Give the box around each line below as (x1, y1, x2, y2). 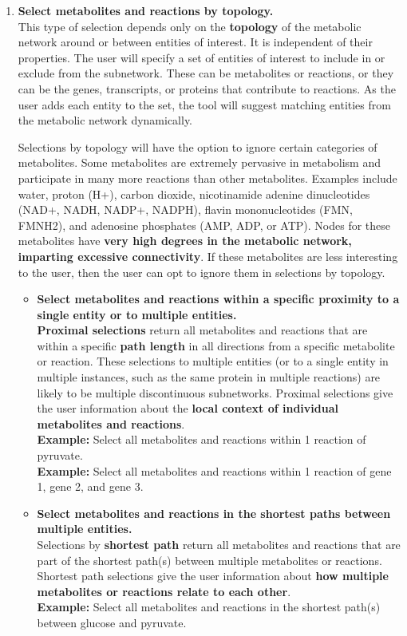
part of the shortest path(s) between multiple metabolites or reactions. (37, 551, 382, 568)
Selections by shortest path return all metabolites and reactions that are (37, 536, 401, 552)
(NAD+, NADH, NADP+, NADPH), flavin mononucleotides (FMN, (18, 201, 353, 218)
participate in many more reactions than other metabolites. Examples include (18, 169, 397, 186)
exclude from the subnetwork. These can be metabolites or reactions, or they (18, 65, 394, 81)
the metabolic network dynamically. (18, 112, 193, 128)
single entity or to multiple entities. (37, 306, 237, 322)
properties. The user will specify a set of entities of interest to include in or (18, 49, 385, 65)
